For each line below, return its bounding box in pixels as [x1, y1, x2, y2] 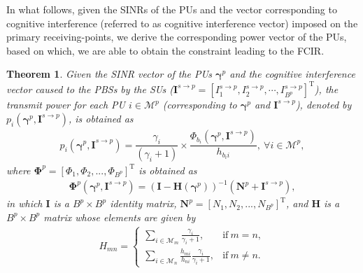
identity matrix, [110, 196, 177, 211]
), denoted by [295, 97, 352, 112]
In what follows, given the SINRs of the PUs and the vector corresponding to [6, 2, 337, 16]
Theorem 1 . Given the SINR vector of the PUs [6, 66, 212, 81]
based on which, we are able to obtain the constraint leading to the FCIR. [6, 43, 325, 57]
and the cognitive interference [229, 66, 355, 81]
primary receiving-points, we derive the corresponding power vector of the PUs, [6, 29, 347, 44]
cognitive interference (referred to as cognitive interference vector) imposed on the [6, 15, 358, 30]
